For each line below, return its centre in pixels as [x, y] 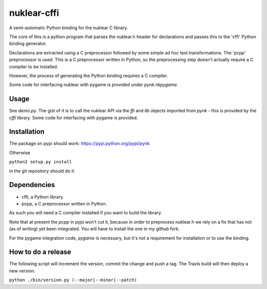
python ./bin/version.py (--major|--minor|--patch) [73, 280]
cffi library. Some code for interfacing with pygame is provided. [73, 118]
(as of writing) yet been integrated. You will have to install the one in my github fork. [94, 229]
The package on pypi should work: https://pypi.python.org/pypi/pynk [79, 144]
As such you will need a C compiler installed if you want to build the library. [86, 213]
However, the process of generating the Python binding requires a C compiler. [89, 75]
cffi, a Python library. [43, 197]
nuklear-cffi [34, 13]
